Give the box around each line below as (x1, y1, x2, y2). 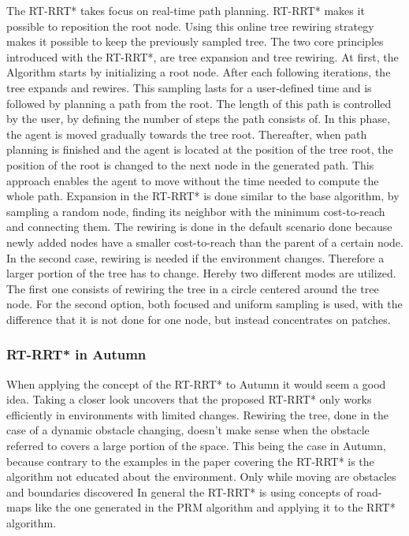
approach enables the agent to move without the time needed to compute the (6, 172, 379, 188)
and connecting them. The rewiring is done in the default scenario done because (6, 218, 392, 235)
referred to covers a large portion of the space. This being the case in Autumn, (6, 437, 386, 454)
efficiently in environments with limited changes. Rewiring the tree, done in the (6, 406, 389, 422)
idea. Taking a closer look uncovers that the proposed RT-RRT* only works (6, 391, 372, 408)
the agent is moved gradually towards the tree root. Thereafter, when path (6, 125, 367, 142)
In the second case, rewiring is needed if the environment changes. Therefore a (6, 249, 385, 266)
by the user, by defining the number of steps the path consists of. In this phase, (6, 110, 390, 127)
